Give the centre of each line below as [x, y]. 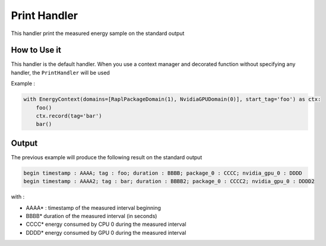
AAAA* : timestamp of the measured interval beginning [94, 207]
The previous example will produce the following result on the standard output [107, 157]
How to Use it [36, 50]
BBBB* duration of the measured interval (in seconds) [91, 216]
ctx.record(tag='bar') [69, 116]
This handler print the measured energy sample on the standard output [98, 33]
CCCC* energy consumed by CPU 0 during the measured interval [106, 224]
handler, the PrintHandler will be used [60, 72]
